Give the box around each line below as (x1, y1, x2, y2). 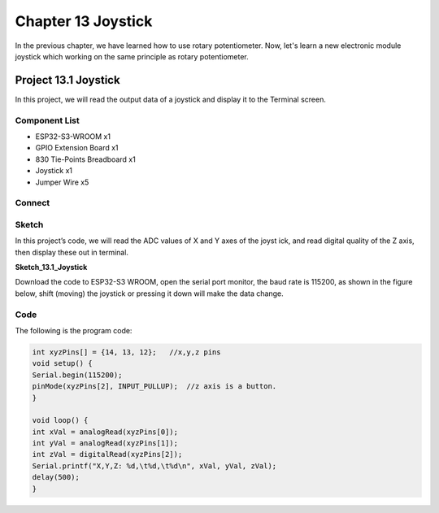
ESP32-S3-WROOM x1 (35, 131, 111, 141)
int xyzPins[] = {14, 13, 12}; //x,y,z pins (32, 347, 221, 357)
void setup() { (32, 359, 93, 368)
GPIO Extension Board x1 (35, 143, 119, 153)
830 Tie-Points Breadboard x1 (35, 154, 136, 164)
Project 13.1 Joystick (15, 73, 121, 87)
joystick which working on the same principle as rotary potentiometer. (15, 51, 250, 61)
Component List (15, 115, 80, 126)
